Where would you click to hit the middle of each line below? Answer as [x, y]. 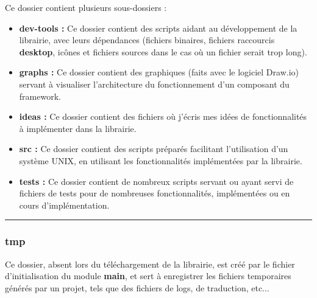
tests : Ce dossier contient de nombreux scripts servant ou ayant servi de [156, 181]
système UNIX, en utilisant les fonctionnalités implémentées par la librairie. [161, 160]
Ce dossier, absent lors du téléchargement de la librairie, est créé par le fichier [150, 264]
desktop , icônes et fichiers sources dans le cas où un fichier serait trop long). [163, 51]
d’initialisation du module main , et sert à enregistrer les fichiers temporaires [148, 276]
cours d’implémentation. [64, 205]
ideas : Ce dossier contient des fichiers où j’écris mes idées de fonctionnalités [163, 116]
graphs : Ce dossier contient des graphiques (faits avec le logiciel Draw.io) [159, 72]
